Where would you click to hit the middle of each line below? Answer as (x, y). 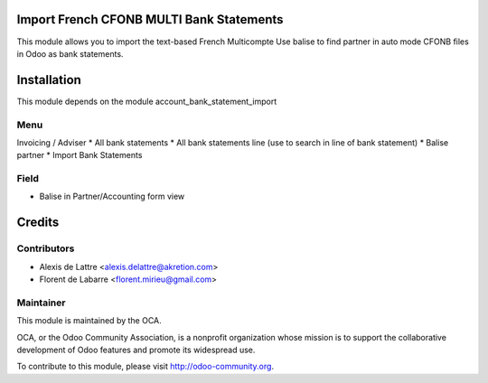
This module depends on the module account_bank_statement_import (147, 101)
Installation (49, 80)
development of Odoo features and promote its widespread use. (136, 350)
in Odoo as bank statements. (70, 53)
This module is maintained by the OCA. (89, 321)
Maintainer (41, 303)
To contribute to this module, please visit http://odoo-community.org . (145, 367)
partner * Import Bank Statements (80, 155)
